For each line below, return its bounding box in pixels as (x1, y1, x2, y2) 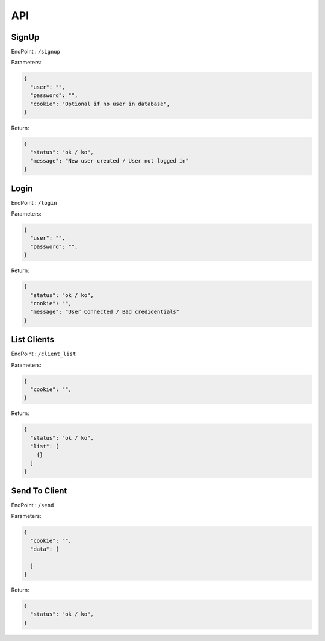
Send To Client (11, 486, 67, 496)
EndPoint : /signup (11, 48, 60, 55)
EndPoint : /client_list (11, 350, 76, 358)
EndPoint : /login (11, 199, 57, 206)
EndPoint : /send (11, 501, 54, 508)
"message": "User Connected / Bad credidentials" (30, 308, 180, 316)
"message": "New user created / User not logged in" (30, 157, 189, 164)
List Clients (11, 334, 54, 345)
